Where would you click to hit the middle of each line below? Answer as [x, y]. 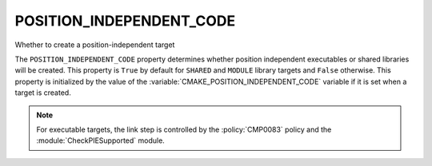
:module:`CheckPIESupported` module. [101, 140]
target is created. [43, 93]
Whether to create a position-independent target [95, 45]
